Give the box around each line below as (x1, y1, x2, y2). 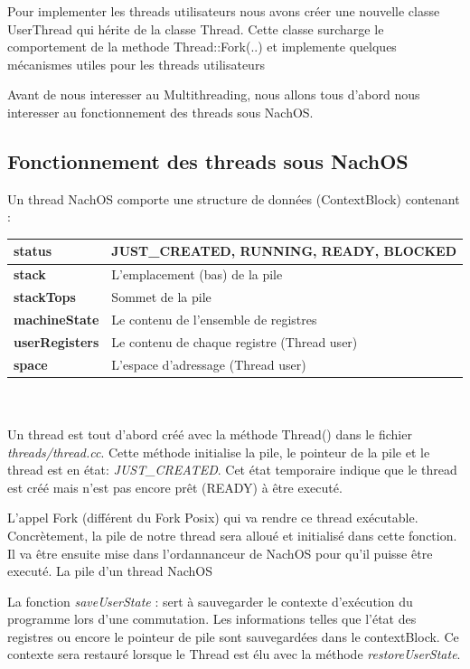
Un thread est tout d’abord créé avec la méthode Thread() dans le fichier (7, 424, 412, 443)
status (14, 241, 52, 260)
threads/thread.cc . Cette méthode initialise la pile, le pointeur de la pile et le (7, 442, 430, 461)
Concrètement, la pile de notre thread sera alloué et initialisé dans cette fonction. (7, 525, 457, 544)
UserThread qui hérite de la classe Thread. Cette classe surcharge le (7, 19, 384, 38)
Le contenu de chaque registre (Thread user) (111, 332, 358, 351)
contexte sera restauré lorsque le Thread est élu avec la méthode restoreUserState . (7, 645, 461, 664)
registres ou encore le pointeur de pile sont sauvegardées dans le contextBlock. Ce (7, 627, 459, 645)
